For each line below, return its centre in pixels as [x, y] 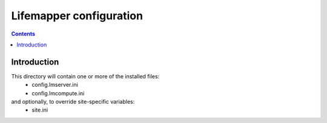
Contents [23, 34]
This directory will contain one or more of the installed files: [85, 76]
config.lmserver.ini [55, 85]
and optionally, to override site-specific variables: [73, 102]
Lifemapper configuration [77, 16]
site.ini [40, 110]
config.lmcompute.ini [58, 93]
